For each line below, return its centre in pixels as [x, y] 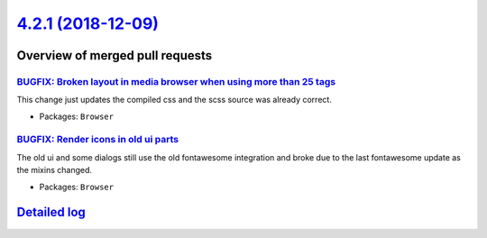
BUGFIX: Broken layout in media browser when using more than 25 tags [176, 81]
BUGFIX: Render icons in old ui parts [98, 140]
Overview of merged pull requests [115, 55]
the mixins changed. [55, 170]
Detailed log [51, 212]
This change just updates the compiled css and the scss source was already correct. [175, 100]
